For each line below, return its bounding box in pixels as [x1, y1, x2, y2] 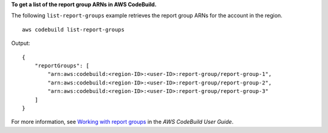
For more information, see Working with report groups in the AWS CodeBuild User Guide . [11, 118, 234, 126]
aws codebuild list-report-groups [22, 26, 125, 33]
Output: [11, 39, 30, 47]
